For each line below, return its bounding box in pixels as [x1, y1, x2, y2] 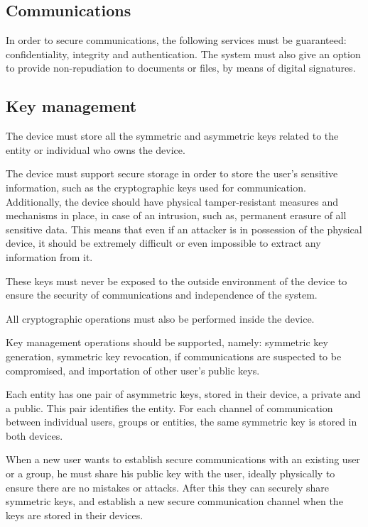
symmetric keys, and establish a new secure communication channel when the [6, 494, 343, 509]
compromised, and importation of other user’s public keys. [6, 362, 260, 377]
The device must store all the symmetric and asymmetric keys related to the [6, 128, 339, 143]
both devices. [6, 428, 63, 443]
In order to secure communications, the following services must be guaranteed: [6, 33, 347, 48]
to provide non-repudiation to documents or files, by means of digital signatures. [6, 60, 356, 75]
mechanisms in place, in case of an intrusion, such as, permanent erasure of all [6, 208, 347, 223]
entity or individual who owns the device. [6, 142, 185, 157]
